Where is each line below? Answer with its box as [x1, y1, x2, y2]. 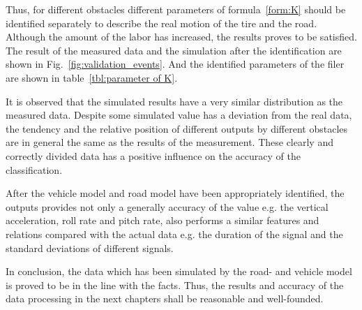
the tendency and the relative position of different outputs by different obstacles [6, 121, 348, 135]
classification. [6, 162, 63, 177]
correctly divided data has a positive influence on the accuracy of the [6, 148, 301, 163]
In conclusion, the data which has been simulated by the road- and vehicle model [6, 264, 352, 279]
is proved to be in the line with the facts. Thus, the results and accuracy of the [6, 277, 344, 292]
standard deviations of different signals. [6, 240, 174, 255]
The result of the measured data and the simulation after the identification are [6, 43, 342, 57]
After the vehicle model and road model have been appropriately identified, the [6, 186, 345, 200]
